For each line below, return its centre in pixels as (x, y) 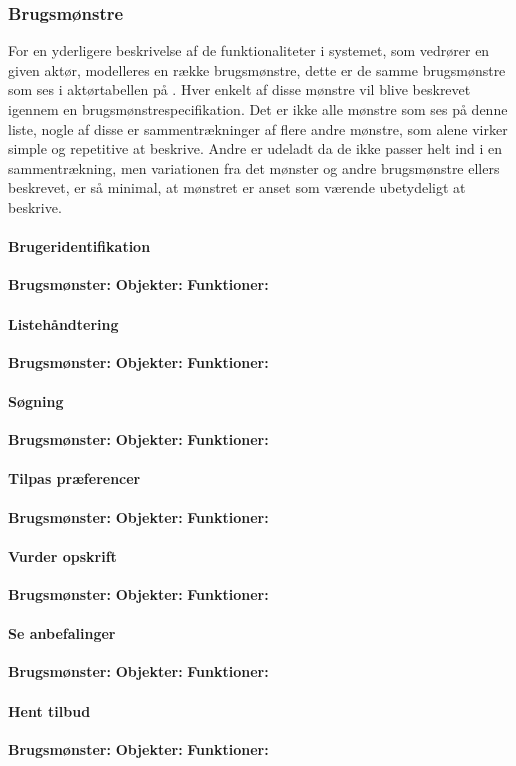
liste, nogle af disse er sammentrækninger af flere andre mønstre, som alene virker (258, 128)
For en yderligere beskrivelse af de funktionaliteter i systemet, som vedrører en (249, 50)
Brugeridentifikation (79, 246)
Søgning (36, 400)
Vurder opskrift (62, 555)
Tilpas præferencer (74, 478)
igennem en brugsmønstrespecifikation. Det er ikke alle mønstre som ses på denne (258, 109)
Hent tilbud (49, 710)
